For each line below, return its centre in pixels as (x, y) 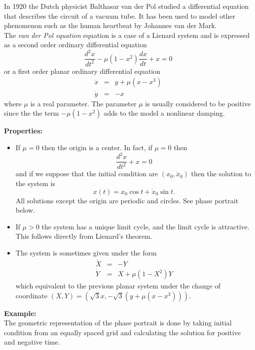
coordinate (32, 295)
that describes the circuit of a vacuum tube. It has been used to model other (120, 16)
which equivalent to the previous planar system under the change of (118, 286)
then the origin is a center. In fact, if (97, 147)
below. (25, 210)
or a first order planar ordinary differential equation (82, 71)
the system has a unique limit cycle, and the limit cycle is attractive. (146, 226)
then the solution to (221, 174)
